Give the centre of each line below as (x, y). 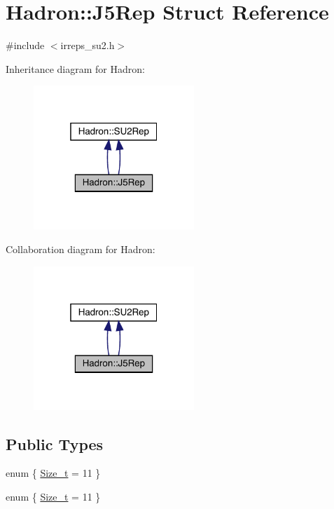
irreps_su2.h (88, 45)
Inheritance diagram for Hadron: (75, 68)
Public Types (55, 443)
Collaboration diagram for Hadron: (81, 249)
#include (25, 45)
